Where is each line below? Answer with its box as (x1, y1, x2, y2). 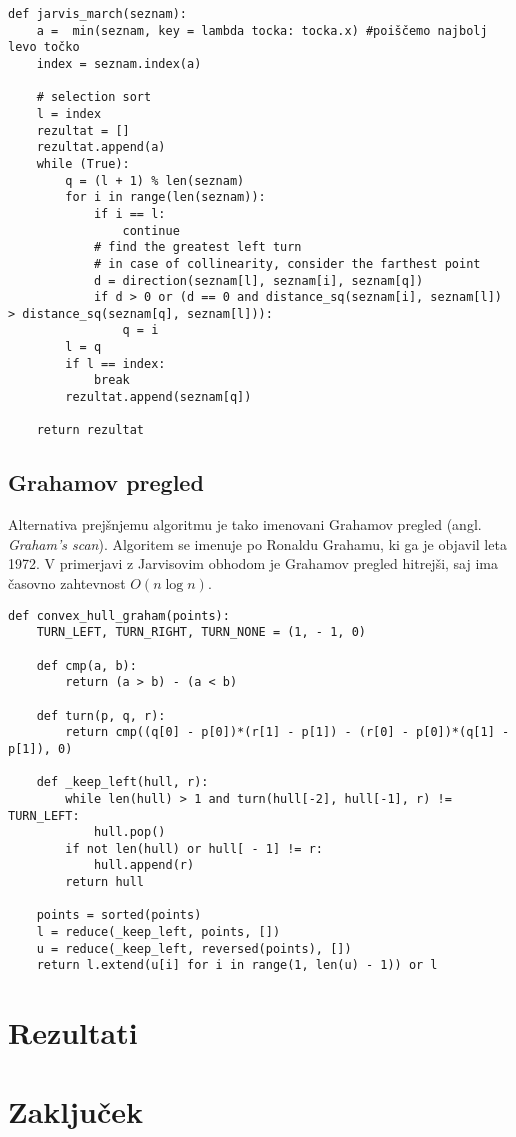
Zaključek (8, 1090, 144, 1131)
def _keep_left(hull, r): (36, 775, 209, 790)
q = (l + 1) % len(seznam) (65, 173, 245, 188)
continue (122, 223, 180, 238)
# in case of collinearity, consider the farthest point (93, 256, 481, 271)
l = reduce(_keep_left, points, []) (36, 925, 281, 940)
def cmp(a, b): (36, 658, 137, 673)
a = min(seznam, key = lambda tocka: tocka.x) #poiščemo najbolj (36, 23, 488, 38)
